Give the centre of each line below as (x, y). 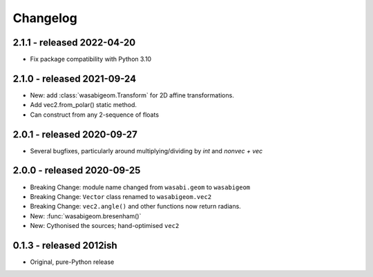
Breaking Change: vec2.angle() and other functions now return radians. (135, 207)
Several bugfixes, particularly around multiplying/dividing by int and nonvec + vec (146, 151)
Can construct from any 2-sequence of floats (94, 115)
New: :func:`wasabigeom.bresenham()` (86, 216)
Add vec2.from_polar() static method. (84, 105)
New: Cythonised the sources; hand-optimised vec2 (105, 226)
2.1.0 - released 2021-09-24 (75, 78)
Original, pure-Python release (72, 262)
